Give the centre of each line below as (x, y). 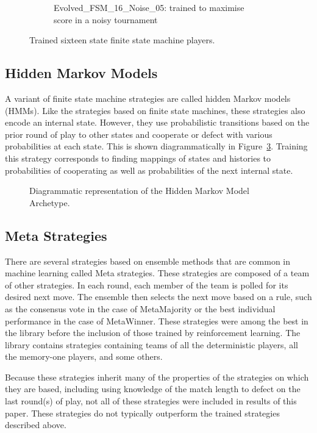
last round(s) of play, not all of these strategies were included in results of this (151, 401)
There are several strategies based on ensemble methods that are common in (148, 261)
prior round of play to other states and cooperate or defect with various (139, 134)
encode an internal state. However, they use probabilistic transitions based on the (157, 122)
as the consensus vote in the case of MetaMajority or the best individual (140, 308)
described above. (36, 425)
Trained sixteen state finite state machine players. (122, 40)
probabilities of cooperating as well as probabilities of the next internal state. (149, 170)
